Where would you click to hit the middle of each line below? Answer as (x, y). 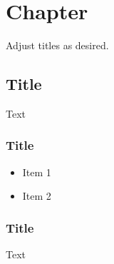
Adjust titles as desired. (57, 45)
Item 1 (37, 172)
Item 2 (37, 196)
